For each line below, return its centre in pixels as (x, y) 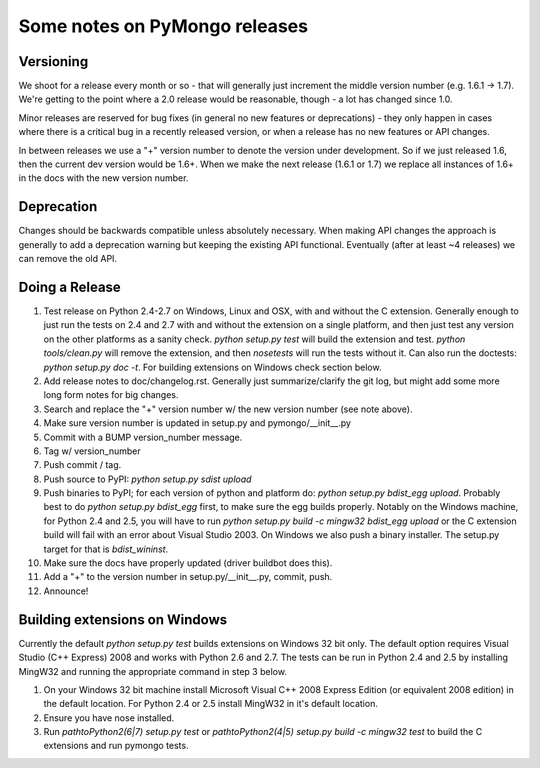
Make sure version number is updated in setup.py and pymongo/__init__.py (197, 423)
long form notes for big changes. (111, 395)
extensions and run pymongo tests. (116, 746)
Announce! (66, 591)
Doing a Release (70, 286)
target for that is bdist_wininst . (106, 549)
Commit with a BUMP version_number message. (143, 437)
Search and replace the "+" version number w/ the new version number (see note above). (228, 409)
